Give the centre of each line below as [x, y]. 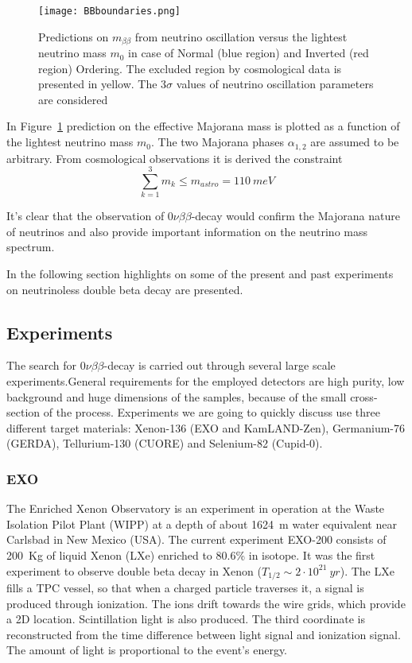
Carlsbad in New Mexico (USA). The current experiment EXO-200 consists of [196, 539]
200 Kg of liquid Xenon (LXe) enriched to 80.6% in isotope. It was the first [191, 554]
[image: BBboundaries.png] [109, 11]
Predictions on [74, 36]
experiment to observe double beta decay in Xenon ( [134, 570]
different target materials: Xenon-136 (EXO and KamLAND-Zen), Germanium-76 [206, 427]
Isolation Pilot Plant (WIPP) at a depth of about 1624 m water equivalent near [202, 523]
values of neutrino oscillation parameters [275, 84]
